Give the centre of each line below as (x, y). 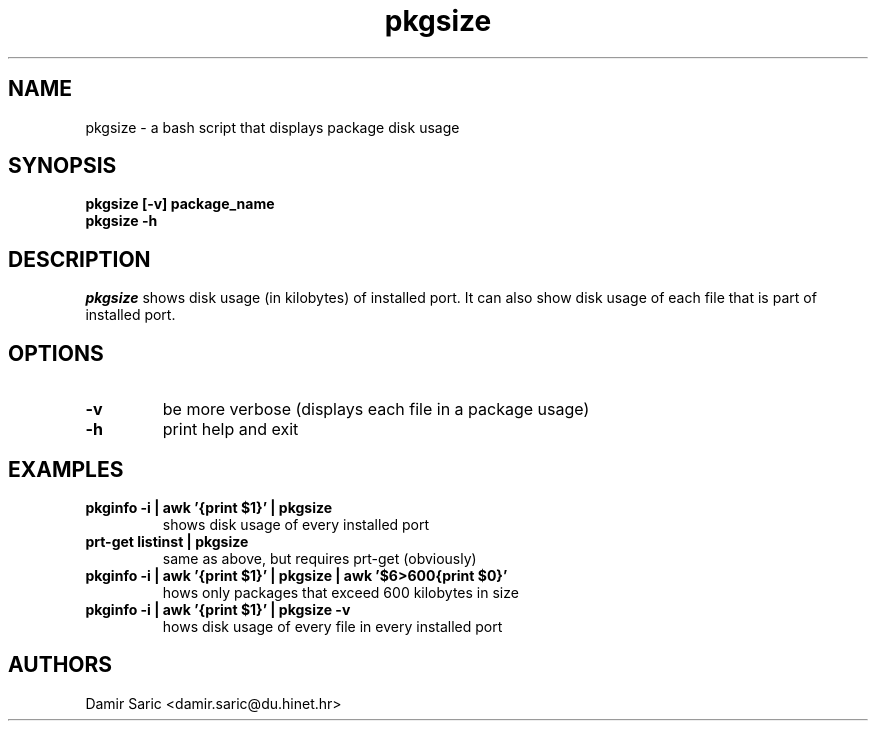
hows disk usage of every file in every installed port (332, 626)
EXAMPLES (66, 469)
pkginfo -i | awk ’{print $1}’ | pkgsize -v (218, 609)
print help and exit (230, 429)
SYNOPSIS (62, 166)
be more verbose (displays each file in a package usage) (376, 409)
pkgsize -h (121, 221)
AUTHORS (60, 665)
